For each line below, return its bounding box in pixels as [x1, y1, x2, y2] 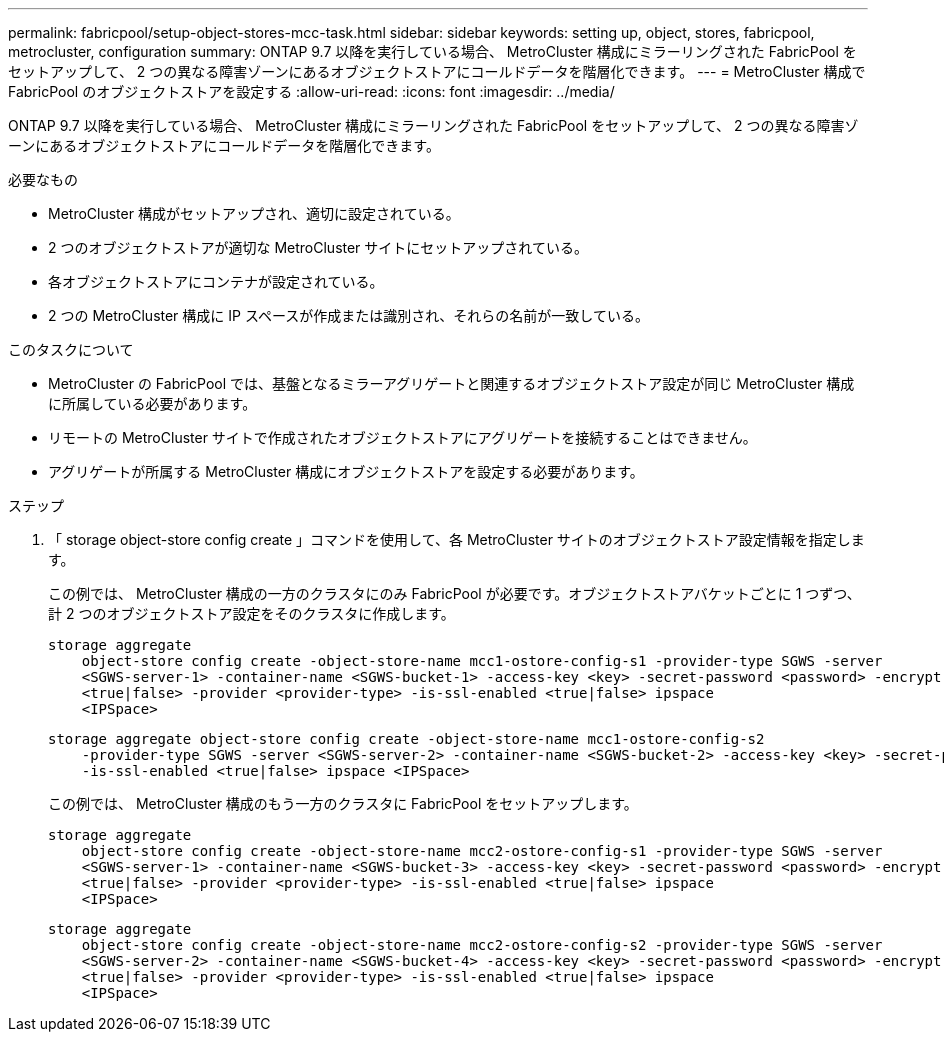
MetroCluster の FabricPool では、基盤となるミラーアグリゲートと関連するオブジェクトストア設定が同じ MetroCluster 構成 [48, 375, 855, 392]
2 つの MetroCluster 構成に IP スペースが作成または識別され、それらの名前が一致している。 [48, 307, 649, 324]
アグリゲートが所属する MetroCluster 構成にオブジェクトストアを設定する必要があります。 [48, 463, 644, 480]
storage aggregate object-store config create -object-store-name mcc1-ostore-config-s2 [48, 731, 765, 747]
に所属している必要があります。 [48, 395, 257, 412]
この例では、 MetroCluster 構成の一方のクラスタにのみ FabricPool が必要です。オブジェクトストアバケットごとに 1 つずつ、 [48, 585, 861, 602]
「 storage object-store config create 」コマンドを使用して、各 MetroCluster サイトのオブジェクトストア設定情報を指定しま [48, 531, 865, 548]
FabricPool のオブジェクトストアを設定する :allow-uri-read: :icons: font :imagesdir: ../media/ [8, 83, 615, 100]
